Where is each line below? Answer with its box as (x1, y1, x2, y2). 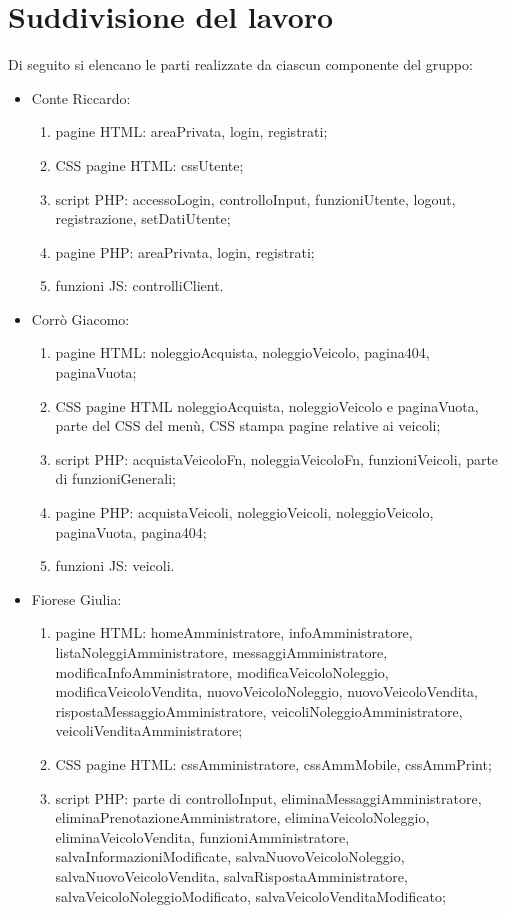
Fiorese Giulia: (31, 588, 122, 609)
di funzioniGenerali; (55, 468, 176, 489)
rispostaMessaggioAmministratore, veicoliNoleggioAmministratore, (55, 700, 463, 721)
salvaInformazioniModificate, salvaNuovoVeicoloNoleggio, (55, 846, 405, 867)
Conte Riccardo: (31, 87, 131, 108)
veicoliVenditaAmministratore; (55, 720, 243, 741)
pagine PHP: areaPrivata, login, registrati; (55, 241, 315, 262)
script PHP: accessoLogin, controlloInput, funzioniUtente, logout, (55, 188, 456, 209)
